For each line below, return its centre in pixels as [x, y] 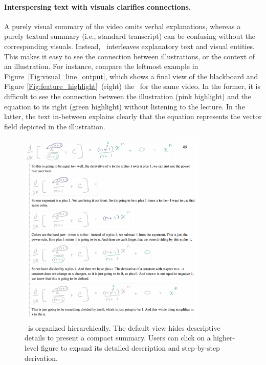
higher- [224, 338]
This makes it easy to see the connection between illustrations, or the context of [130, 56]
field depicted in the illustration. [55, 126]
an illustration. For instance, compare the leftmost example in [101, 66]
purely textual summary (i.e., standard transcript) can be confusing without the [130, 36]
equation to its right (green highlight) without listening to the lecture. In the [125, 106]
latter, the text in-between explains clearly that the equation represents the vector [133, 116]
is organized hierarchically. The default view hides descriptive [124, 327]
